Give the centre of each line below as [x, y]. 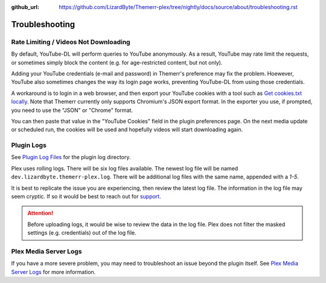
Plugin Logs [29, 145]
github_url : [25, 7]
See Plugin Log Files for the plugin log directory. [71, 157]
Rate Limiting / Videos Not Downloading [71, 42]
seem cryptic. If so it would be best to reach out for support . [86, 196]
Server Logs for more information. [53, 272]
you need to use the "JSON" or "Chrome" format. [72, 110]
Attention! [40, 213]
